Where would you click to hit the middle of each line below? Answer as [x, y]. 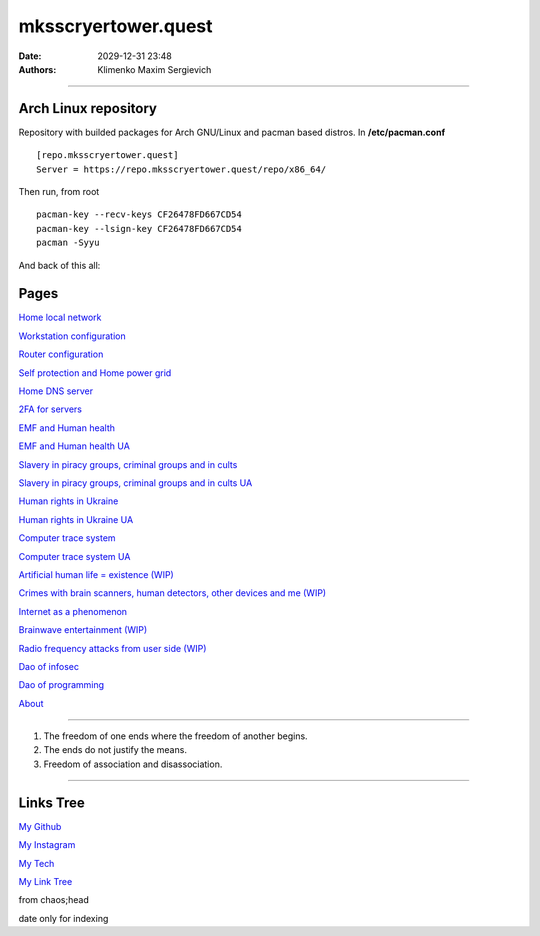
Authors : [37, 69]
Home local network [60, 317]
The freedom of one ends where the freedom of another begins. [176, 736]
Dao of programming [61, 685]
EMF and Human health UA [74, 446]
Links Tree [51, 802]
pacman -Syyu [68, 243]
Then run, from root [59, 192]
